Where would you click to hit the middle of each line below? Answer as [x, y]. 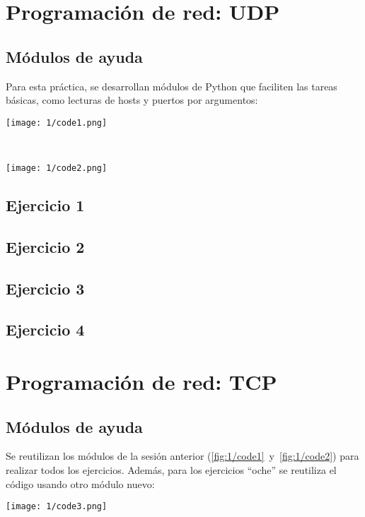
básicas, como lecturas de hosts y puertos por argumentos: [132, 100]
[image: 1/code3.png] [57, 507]
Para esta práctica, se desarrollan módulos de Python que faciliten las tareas [172, 86]
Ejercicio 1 [45, 205]
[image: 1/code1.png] [57, 123]
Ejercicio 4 [45, 329]
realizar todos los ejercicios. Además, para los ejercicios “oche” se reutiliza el [171, 469]
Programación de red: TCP [141, 381]
